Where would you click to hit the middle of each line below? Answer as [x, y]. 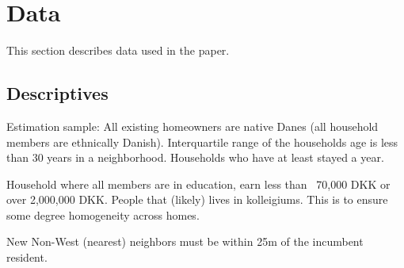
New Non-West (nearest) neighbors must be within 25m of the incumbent [185, 241]
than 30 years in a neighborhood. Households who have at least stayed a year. [195, 157]
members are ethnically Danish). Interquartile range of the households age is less [202, 142]
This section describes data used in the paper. [118, 50]
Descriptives [57, 93]
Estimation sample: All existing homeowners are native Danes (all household [192, 126]
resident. [27, 257]
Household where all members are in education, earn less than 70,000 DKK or [198, 184]
